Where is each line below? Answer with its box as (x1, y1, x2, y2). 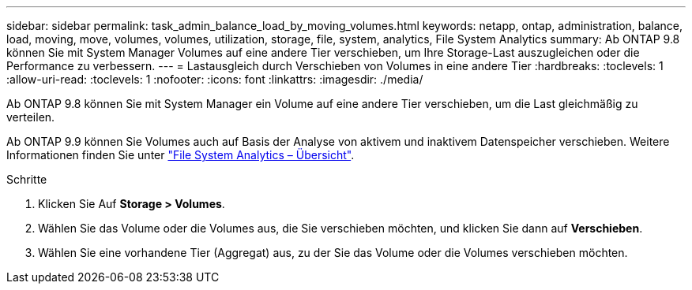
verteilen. (6, 110, 55, 124)
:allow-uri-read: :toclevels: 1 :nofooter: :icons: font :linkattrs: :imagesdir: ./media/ (6, 72, 423, 86)
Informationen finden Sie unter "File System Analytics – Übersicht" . (6, 148, 355, 162)
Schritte (6, 173, 47, 186)
